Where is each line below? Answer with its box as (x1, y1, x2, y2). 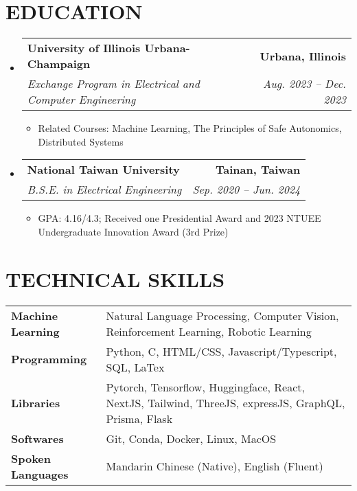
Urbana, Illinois (260, 47, 346, 64)
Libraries (11, 394, 60, 411)
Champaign (27, 56, 91, 72)
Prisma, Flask (106, 410, 173, 426)
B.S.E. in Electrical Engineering (27, 181, 182, 198)
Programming (11, 351, 87, 367)
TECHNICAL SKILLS (5, 264, 225, 293)
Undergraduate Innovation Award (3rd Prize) (38, 224, 229, 238)
